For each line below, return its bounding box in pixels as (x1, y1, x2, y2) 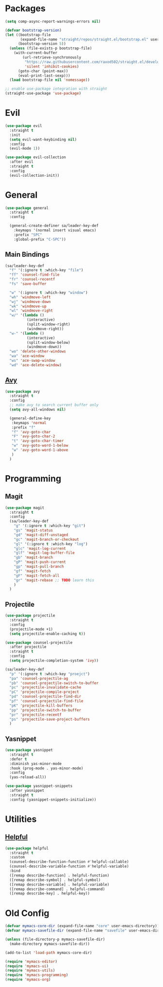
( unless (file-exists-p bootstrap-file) (9, 46, 92, 51)
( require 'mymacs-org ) (5, 977, 51, 982)
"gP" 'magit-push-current (14, 559, 66, 565)
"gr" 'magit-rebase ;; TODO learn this (14, 577, 95, 582)
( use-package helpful (5, 846, 49, 851)
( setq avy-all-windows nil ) (9, 407, 66, 412)
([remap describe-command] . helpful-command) (9, 887, 105, 892)
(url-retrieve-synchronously (22, 55, 81, 60)
